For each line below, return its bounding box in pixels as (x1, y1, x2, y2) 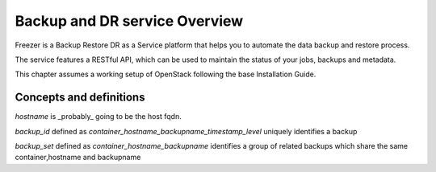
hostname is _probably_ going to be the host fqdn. (15, 112, 182, 121)
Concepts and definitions (15, 91, 145, 104)
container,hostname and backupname (15, 153, 141, 162)
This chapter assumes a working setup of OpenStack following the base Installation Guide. (15, 69, 317, 80)
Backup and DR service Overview (15, 12, 244, 30)
